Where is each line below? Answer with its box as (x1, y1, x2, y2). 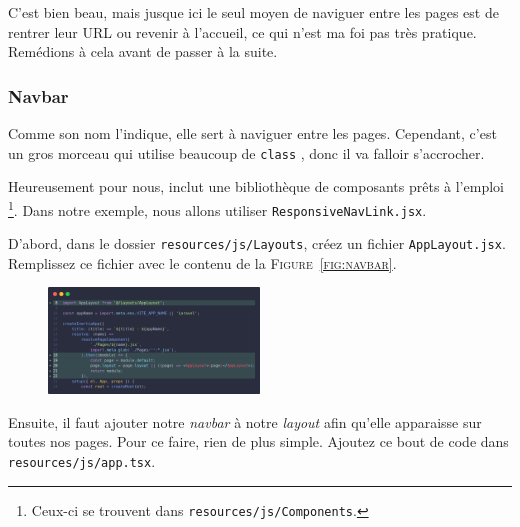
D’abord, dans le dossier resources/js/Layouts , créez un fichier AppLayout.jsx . (8, 233, 506, 254)
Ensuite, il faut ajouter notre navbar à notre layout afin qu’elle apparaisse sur (8, 411, 482, 432)
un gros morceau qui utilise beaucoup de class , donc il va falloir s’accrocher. (8, 142, 485, 163)
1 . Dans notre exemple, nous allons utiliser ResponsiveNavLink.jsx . (8, 196, 427, 220)
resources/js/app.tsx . (8, 451, 156, 472)
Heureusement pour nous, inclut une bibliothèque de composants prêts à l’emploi (8, 176, 504, 197)
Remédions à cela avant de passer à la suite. (8, 41, 278, 62)
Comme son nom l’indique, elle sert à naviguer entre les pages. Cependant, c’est (8, 123, 497, 143)
